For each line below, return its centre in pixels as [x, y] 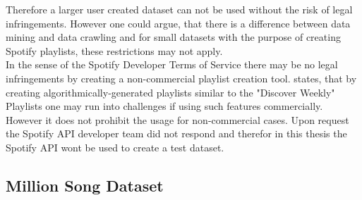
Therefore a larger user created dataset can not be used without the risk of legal [179, 9]
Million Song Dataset [85, 185]
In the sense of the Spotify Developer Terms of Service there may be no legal [172, 64]
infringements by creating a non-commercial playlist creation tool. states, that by [181, 78]
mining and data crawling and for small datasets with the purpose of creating [173, 37]
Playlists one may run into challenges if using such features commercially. [164, 106]
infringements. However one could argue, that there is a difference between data [178, 23]
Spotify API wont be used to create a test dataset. [115, 147]
